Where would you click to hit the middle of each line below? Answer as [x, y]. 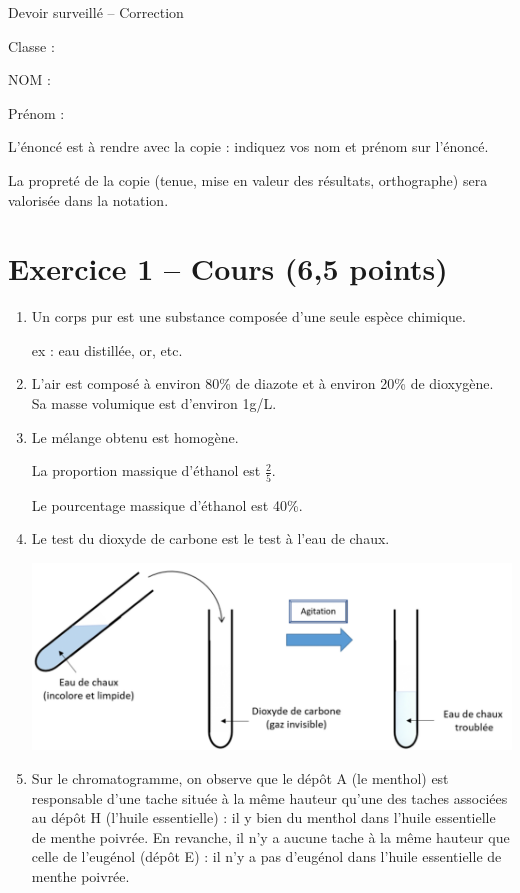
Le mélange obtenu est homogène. [135, 436]
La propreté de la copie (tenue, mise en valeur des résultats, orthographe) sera [248, 179]
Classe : [31, 45]
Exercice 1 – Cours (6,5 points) [228, 268]
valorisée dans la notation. [88, 199]
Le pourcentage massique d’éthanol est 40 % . [167, 504]
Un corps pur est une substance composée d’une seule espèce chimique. [248, 316]
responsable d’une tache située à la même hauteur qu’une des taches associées [269, 797]
